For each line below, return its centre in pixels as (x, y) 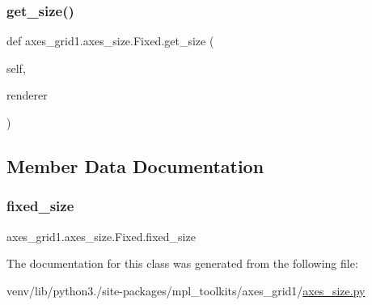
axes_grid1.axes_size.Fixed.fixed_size (101, 236)
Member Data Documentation (135, 165)
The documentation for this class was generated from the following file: (182, 263)
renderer (27, 95)
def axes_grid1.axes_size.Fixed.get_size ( (110, 41)
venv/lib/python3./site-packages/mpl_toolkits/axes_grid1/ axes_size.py (186, 290)
